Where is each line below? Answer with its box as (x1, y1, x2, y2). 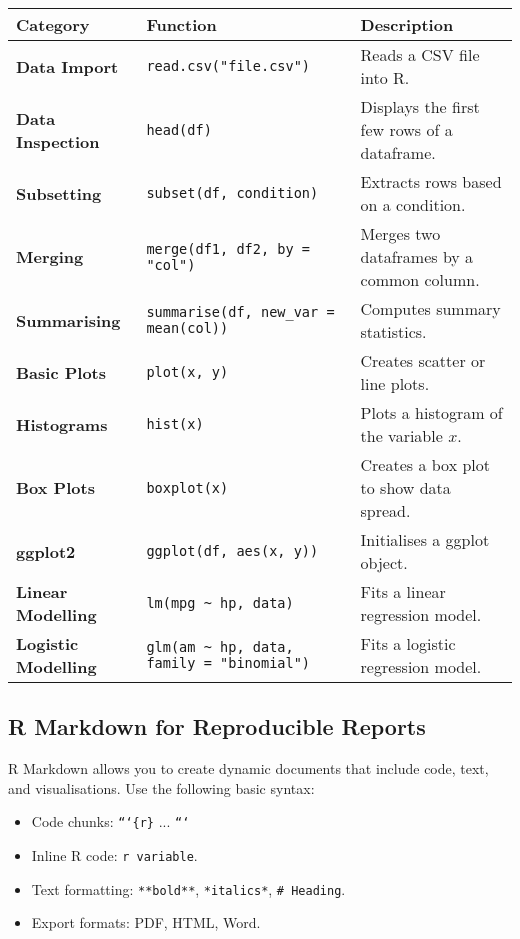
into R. (360, 66, 410, 89)
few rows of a (360, 118, 453, 141)
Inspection (16, 129, 100, 153)
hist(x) (146, 416, 204, 432)
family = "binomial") (146, 655, 311, 671)
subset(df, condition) (146, 185, 319, 201)
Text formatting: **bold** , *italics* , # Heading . (31, 878, 346, 899)
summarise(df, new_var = (146, 304, 335, 320)
